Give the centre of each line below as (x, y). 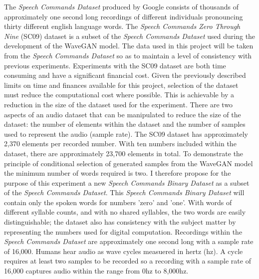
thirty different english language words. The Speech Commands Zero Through (122, 26)
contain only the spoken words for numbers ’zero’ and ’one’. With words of (118, 202)
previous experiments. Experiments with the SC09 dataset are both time (115, 65)
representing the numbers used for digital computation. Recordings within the (123, 231)
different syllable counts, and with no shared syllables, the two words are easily (125, 212)
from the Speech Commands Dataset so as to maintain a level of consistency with (128, 55)
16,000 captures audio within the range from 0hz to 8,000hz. (96, 271)
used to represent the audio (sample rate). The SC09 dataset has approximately (126, 134)
